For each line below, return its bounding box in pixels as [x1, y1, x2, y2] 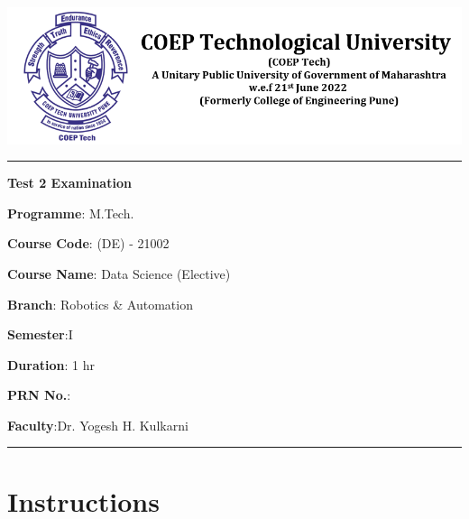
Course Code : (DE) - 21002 [7, 234, 170, 253]
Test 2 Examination [7, 173, 132, 192]
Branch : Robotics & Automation [7, 294, 193, 313]
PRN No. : [7, 385, 71, 404]
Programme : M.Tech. [7, 203, 134, 222]
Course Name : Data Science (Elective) [7, 264, 231, 283]
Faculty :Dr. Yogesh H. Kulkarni [7, 415, 189, 434]
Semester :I [7, 325, 73, 344]
